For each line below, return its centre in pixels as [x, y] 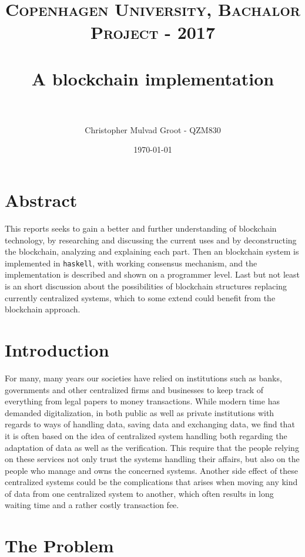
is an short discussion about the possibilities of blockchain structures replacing [146, 286]
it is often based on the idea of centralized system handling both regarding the [146, 435]
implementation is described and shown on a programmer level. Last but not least [152, 274]
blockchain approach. [43, 309]
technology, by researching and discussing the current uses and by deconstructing [151, 240]
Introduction [57, 350]
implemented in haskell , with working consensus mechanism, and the [131, 263]
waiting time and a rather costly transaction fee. [92, 505]
